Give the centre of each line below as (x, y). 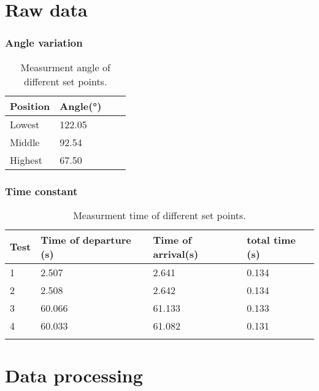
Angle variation (44, 43)
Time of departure (86, 239)
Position (30, 106)
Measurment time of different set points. (159, 215)
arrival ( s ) (176, 254)
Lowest (25, 124)
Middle (25, 142)
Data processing (74, 375)
